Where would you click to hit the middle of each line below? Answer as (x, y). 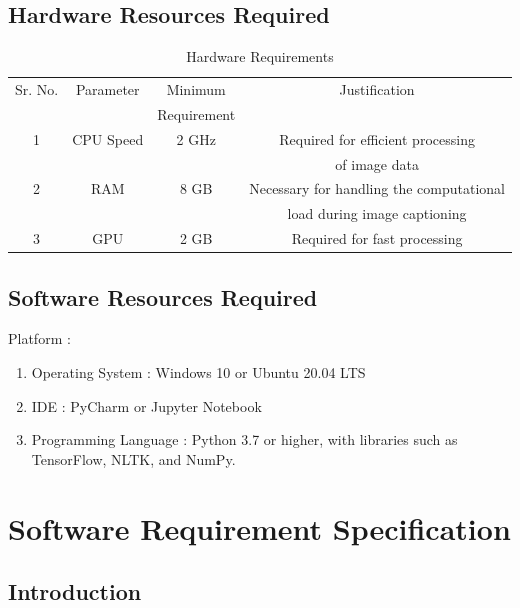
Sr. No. (37, 89)
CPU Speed (108, 138)
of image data (377, 163)
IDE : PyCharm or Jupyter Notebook (146, 405)
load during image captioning (377, 213)
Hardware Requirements (260, 56)
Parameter (107, 89)
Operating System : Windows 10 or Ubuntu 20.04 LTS (198, 372)
